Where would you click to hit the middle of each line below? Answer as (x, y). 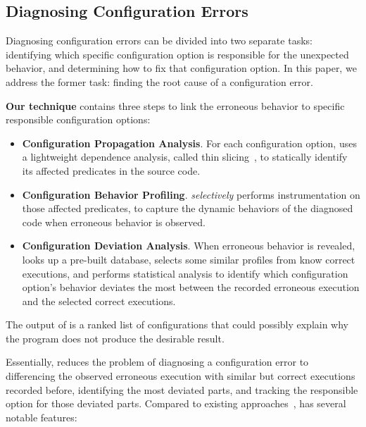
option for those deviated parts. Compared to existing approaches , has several (176, 403)
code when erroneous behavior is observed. (114, 222)
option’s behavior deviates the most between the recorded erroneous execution (191, 287)
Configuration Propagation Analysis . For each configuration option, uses (189, 143)
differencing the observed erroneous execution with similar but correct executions (181, 376)
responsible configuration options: (78, 119)
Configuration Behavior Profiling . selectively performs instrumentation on (191, 194)
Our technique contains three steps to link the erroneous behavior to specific (175, 105)
